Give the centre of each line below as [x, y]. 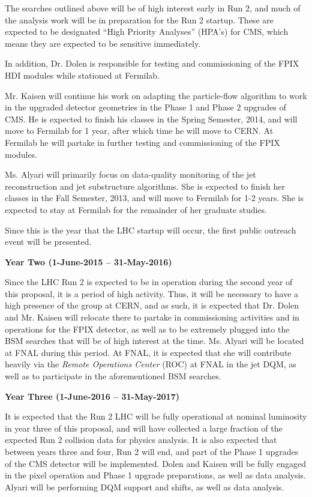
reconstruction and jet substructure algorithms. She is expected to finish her [145, 186]
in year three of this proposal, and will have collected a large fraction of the [144, 428]
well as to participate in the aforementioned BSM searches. [113, 376]
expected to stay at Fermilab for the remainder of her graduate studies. [136, 209]
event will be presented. [48, 242]
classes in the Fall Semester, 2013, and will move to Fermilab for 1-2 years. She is [154, 198]
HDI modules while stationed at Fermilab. [82, 75]
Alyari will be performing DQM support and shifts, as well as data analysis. [145, 486]
